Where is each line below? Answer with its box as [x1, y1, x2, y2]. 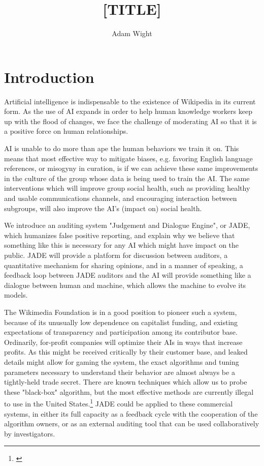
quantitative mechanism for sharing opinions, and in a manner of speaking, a [4, 259, 243, 270]
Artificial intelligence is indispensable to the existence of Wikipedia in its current [4, 96, 256, 106]
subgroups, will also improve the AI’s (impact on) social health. [4, 202, 202, 213]
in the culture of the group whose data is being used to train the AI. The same [4, 172, 250, 183]
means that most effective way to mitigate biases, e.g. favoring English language [4, 153, 253, 163]
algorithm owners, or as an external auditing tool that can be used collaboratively [4, 418, 259, 429]
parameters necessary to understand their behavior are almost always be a [4, 366, 235, 377]
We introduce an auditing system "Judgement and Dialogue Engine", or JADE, [4, 220, 250, 230]
